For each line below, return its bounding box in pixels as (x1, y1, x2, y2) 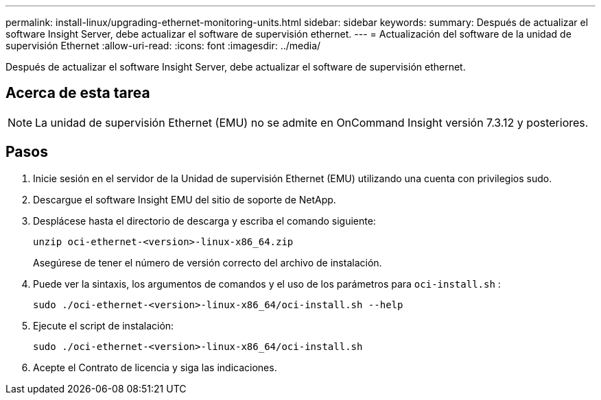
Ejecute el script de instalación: (33, 319, 174, 332)
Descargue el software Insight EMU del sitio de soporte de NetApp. (33, 193, 336, 205)
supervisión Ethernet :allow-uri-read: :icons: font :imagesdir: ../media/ (5, 40, 321, 51)
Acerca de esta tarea (5, 84, 150, 102)
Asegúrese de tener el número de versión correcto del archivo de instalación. (33, 256, 382, 268)
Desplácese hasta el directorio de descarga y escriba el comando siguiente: (33, 214, 376, 227)
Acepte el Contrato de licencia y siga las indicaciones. (33, 361, 277, 373)
